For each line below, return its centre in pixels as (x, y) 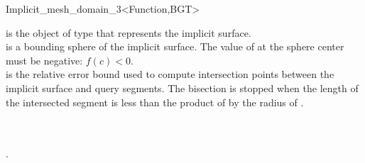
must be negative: (44, 60)
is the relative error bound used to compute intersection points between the (170, 74)
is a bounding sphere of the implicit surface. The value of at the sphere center (175, 46)
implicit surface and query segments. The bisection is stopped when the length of (182, 88)
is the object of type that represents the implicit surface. (129, 32)
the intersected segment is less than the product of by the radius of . (155, 102)
